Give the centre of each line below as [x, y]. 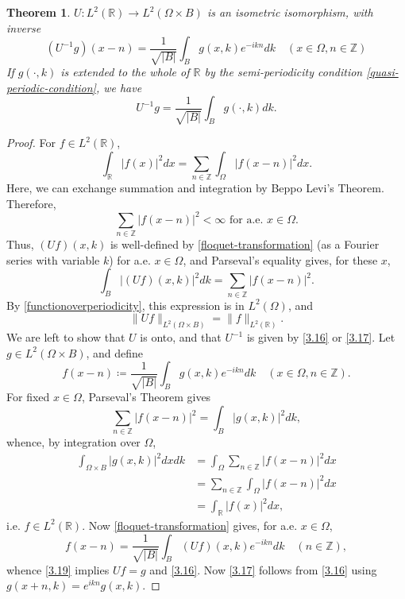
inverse [24, 27]
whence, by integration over [73, 442]
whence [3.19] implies [58, 569]
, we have [119, 87]
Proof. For [31, 143]
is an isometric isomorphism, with [290, 12]
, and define [115, 352]
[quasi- [382, 72]
